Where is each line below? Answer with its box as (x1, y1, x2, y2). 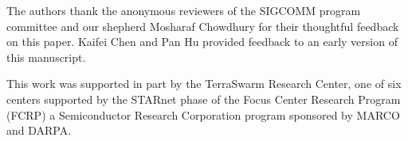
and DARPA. (6, 122, 72, 139)
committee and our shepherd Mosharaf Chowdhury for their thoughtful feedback (6, 17, 399, 34)
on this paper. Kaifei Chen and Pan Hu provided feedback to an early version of (6, 33, 398, 50)
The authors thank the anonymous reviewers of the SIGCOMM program (6, 2, 361, 18)
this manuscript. (6, 48, 86, 65)
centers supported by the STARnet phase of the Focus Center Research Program (6, 90, 401, 107)
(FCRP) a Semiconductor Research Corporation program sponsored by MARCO (6, 106, 400, 123)
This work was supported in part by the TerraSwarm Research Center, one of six (6, 75, 402, 92)
